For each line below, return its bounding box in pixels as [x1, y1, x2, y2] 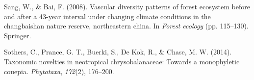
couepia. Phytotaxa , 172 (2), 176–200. [4, 66, 114, 76]
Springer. [4, 30, 31, 40]
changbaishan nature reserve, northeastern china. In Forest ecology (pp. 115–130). [4, 21, 249, 31]
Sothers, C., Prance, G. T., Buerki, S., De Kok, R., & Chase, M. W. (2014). [4, 47, 232, 57]
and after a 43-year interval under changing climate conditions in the [4, 11, 211, 21]
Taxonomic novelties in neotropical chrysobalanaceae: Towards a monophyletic [4, 56, 240, 66]
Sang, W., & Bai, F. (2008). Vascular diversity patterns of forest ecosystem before [4, 1, 250, 11]
